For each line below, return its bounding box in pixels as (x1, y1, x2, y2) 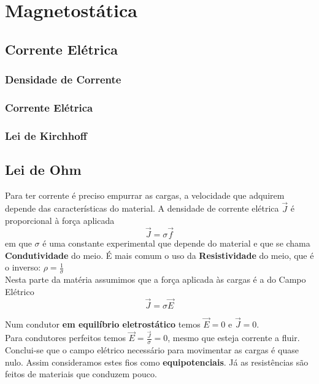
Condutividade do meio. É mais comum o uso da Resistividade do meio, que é (5, 248, 314, 261)
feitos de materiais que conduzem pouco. (5, 367, 157, 380)
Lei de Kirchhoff (5, 128, 87, 143)
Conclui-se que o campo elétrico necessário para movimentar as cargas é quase (5, 344, 299, 356)
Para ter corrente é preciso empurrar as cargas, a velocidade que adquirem (5, 188, 285, 201)
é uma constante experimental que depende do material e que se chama (42, 237, 310, 250)
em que (5, 237, 32, 250)
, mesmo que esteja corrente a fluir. (167, 331, 300, 344)
